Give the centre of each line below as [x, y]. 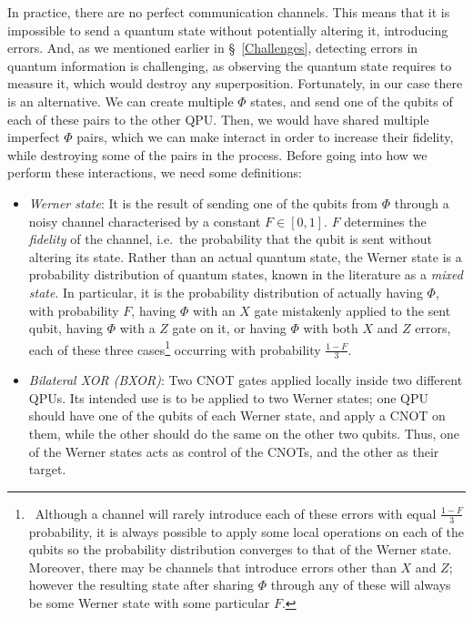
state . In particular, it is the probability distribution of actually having [226, 292]
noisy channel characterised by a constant [145, 221]
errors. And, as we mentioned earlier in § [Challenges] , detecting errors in [213, 48]
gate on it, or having [229, 328]
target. [47, 469]
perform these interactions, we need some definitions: [155, 172]
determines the [385, 221]
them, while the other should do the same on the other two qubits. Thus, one [244, 433]
